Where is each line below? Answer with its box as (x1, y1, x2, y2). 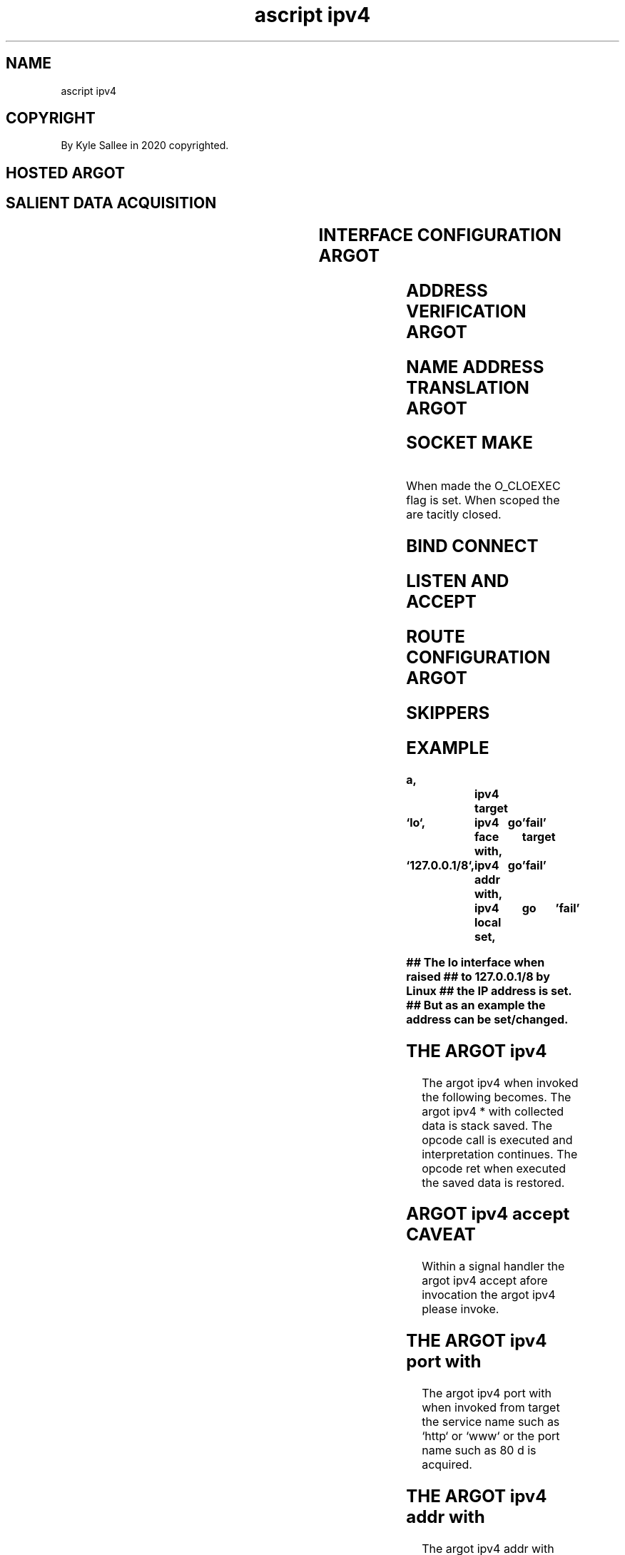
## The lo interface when (406, 954, 545, 969)
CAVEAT (406, 1224, 476, 1245)
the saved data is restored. (422, 1175, 565, 1190)
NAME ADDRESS (406, 356, 544, 377)
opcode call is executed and (422, 1132, 573, 1147)
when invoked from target (422, 1400, 560, 1415)
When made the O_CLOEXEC (406, 479, 561, 494)
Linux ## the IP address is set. (406, 983, 572, 998)
